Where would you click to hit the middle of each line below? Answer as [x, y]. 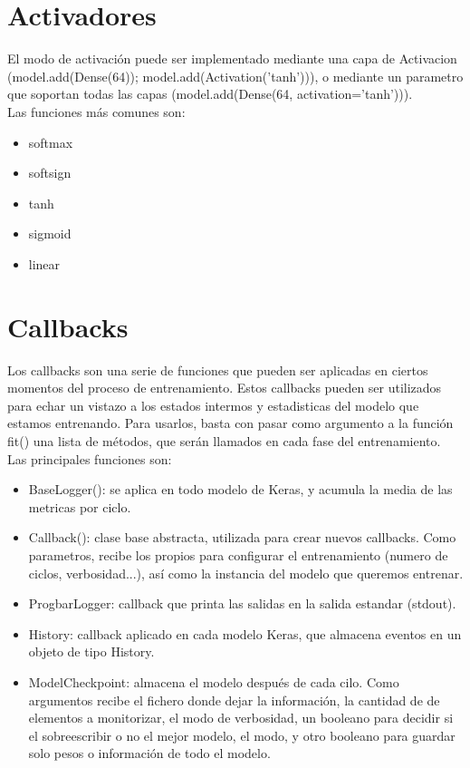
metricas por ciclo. [80, 506]
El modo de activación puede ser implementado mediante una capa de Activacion [232, 58]
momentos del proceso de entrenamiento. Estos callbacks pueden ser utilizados [225, 388]
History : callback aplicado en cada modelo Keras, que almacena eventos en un [245, 633]
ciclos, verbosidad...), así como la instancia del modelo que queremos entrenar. [246, 573]
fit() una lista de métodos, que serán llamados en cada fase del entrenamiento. [224, 440]
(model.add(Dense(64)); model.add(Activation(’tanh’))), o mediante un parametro [235, 76]
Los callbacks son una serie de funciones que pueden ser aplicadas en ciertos [218, 369]
